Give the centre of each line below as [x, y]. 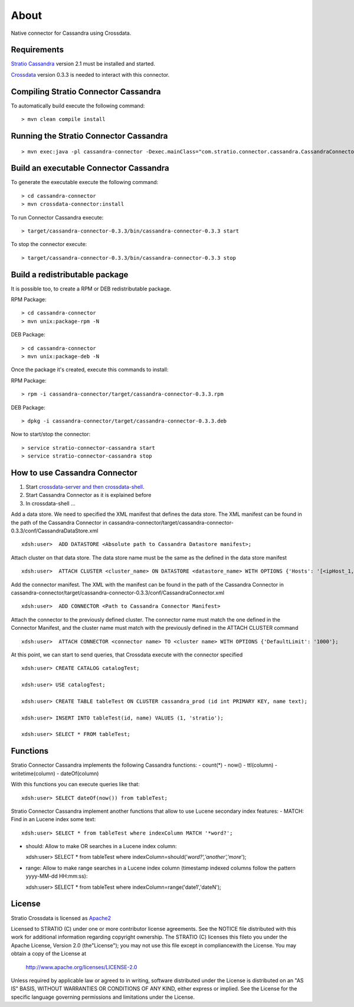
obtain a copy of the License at [49, 954]
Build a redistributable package [70, 274]
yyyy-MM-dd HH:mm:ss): [57, 876]
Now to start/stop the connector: [51, 434]
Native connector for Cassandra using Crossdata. [71, 33]
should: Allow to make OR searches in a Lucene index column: [101, 846]
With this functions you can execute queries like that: [75, 784]
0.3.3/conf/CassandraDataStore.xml [55, 531]
